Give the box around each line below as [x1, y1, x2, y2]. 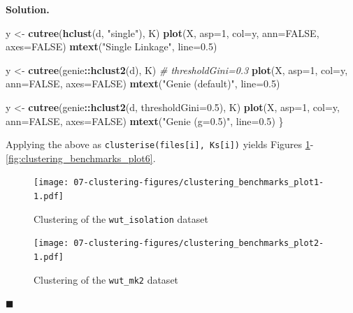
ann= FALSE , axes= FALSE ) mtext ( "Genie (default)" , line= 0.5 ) [6, 76, 280, 91]
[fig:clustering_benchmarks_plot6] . [6, 150, 156, 165]
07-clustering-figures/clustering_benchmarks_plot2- [73, 238, 324, 249]
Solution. [6, 2, 50, 16]
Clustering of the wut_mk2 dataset [34, 272, 179, 286]
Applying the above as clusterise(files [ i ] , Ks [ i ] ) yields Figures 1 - [6, 137, 314, 152]
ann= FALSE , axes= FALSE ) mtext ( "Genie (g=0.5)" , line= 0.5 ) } [6, 113, 284, 128]
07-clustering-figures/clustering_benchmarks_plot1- [73, 177, 324, 188]
